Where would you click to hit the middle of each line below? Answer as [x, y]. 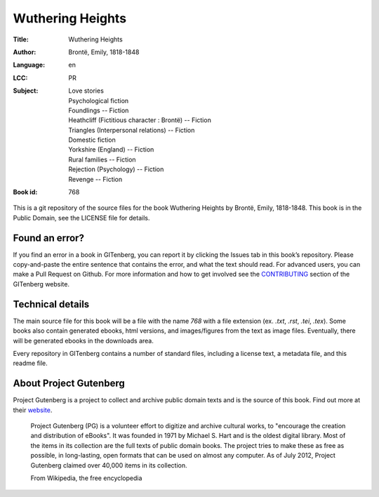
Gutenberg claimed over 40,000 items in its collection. [109, 465]
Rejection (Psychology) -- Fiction [116, 169]
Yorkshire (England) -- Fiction [111, 150]
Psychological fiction [99, 100]
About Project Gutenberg [69, 384]
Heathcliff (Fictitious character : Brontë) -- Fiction [140, 120]
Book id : [25, 192]
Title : [21, 39]
